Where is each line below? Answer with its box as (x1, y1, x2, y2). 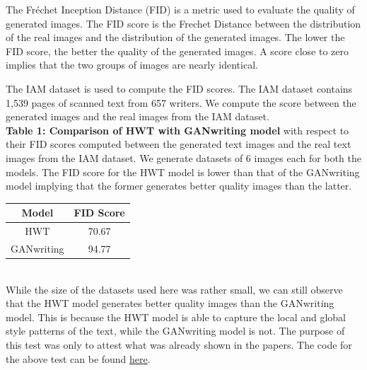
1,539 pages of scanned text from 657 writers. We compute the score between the (6, 95, 356, 110)
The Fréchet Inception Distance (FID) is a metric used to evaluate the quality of (6, 2, 355, 16)
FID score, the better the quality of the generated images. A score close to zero (6, 43, 349, 58)
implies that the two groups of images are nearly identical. (6, 57, 258, 72)
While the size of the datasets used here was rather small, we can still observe (6, 282, 343, 296)
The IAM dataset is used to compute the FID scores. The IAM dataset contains (6, 81, 353, 96)
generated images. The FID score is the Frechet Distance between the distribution (6, 16, 361, 30)
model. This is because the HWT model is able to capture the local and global (6, 309, 346, 324)
